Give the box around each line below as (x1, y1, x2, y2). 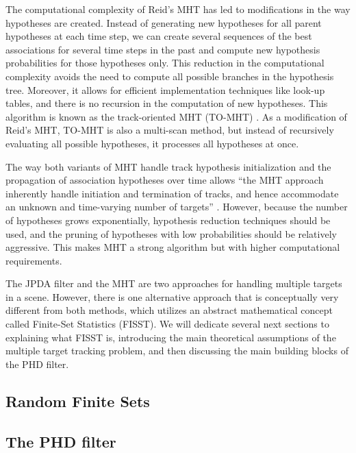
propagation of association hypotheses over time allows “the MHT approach (5, 173, 324, 187)
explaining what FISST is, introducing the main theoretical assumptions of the (5, 330, 336, 344)
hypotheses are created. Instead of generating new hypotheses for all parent (5, 15, 322, 29)
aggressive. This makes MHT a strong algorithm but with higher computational (5, 240, 340, 254)
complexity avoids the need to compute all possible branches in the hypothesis (5, 69, 334, 83)
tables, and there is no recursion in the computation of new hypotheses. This (5, 96, 328, 110)
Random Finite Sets (5, 390, 150, 411)
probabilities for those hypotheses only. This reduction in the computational (5, 56, 325, 70)
